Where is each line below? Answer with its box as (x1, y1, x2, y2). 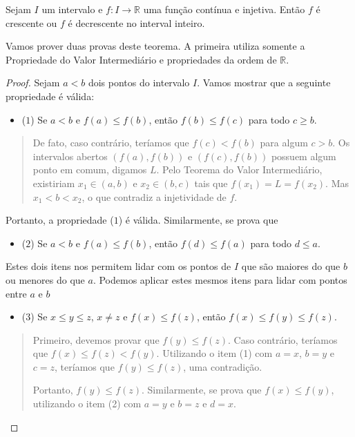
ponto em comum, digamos (32, 162, 147, 177)
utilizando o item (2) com (32, 396, 142, 411)
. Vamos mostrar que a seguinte (197, 75, 331, 90)
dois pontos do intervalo (88, 75, 190, 90)
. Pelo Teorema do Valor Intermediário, (156, 162, 323, 177)
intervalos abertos (32, 148, 108, 163)
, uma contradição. (183, 359, 262, 373)
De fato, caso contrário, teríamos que (32, 135, 189, 150)
